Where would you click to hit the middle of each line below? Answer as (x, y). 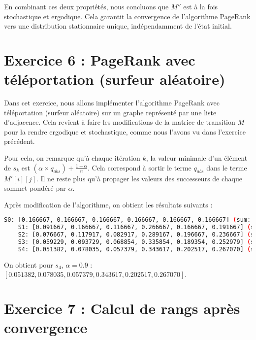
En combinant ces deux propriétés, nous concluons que (86, 6)
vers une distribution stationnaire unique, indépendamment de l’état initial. (118, 26)
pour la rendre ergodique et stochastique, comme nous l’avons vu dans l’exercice (125, 131)
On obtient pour (29, 264)
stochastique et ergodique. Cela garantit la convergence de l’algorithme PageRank (127, 16)
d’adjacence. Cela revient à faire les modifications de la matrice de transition (120, 122)
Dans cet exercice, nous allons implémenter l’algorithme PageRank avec (112, 103)
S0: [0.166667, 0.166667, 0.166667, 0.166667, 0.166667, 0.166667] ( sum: (128, 220)
